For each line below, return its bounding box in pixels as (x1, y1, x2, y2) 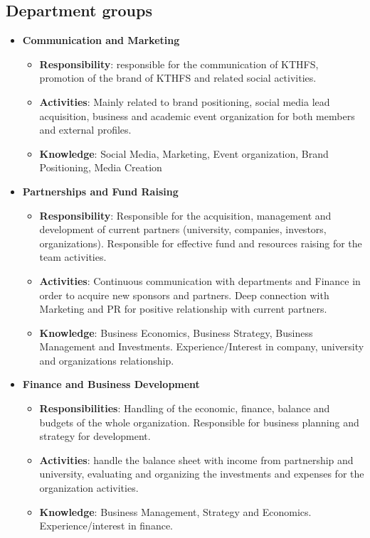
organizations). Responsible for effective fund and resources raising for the (39, 235, 362, 250)
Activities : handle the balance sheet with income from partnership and (39, 452, 354, 467)
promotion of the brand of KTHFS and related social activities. (39, 70, 317, 85)
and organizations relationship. (39, 353, 174, 367)
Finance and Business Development (22, 377, 200, 392)
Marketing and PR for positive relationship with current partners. (39, 301, 327, 316)
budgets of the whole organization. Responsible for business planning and (39, 414, 359, 429)
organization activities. (39, 480, 139, 495)
